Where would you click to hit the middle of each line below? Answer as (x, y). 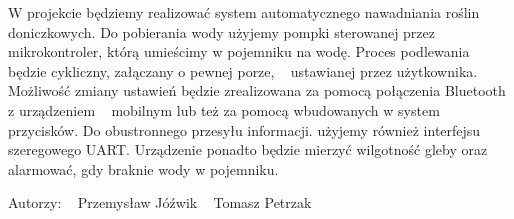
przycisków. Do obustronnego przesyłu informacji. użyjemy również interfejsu (244, 129)
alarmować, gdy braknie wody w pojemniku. (143, 168)
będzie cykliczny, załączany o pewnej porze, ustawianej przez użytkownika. (243, 70)
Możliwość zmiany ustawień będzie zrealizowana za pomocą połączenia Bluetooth (257, 90)
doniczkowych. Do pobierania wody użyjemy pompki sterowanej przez (221, 31)
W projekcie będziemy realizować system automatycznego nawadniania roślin (244, 12)
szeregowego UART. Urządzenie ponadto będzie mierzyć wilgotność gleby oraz (248, 149)
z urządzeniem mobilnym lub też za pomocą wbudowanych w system (224, 109)
